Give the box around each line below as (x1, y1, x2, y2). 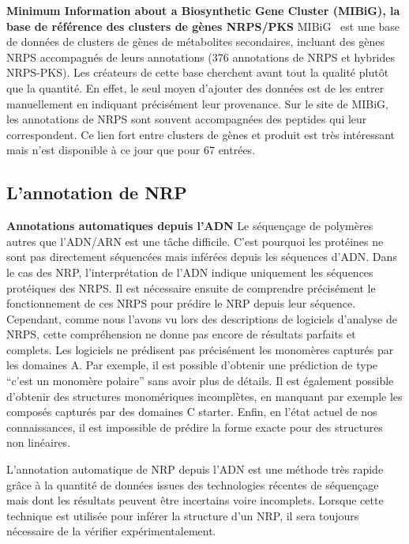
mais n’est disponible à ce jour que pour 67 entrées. (6, 142, 256, 158)
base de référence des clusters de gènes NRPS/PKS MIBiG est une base (6, 17, 400, 34)
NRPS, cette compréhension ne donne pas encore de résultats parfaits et (6, 326, 356, 342)
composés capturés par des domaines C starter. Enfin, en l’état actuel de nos (6, 403, 377, 420)
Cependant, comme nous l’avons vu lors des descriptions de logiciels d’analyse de (6, 310, 397, 327)
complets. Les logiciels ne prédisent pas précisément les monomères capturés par (6, 341, 394, 357)
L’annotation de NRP (6, 180, 187, 205)
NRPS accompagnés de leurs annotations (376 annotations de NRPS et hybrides (6, 48, 396, 65)
